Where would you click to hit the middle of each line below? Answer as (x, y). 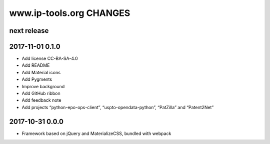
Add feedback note (41, 100)
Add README (36, 65)
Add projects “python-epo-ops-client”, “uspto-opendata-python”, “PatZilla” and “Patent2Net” (118, 107)
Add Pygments (37, 79)
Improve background (43, 86)
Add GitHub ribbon (41, 93)
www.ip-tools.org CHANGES (70, 13)
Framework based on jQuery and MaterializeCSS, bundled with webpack (96, 133)
